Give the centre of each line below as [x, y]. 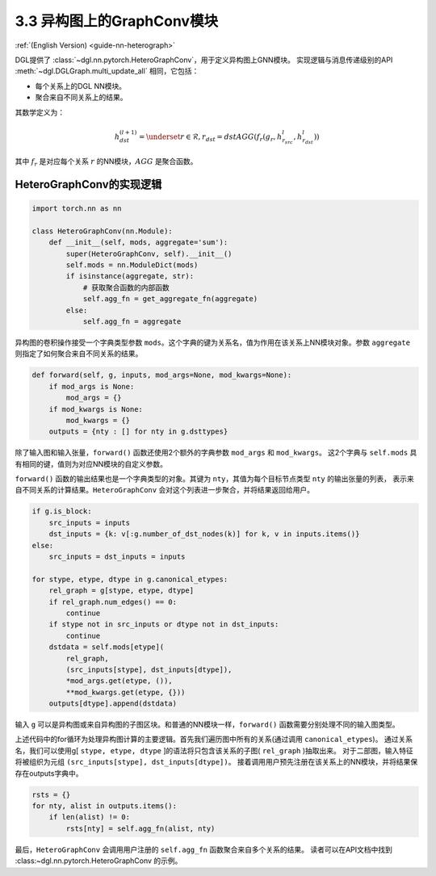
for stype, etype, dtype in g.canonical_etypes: [130, 579]
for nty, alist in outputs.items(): [105, 806]
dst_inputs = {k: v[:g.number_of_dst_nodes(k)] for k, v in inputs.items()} [204, 534]
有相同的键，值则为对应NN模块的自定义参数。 [91, 463]
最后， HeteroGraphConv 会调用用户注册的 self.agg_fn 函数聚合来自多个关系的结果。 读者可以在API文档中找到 [204, 849]
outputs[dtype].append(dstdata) [113, 704]
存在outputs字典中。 [49, 773]
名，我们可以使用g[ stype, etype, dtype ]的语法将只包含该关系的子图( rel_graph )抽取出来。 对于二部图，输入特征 [214, 750]
